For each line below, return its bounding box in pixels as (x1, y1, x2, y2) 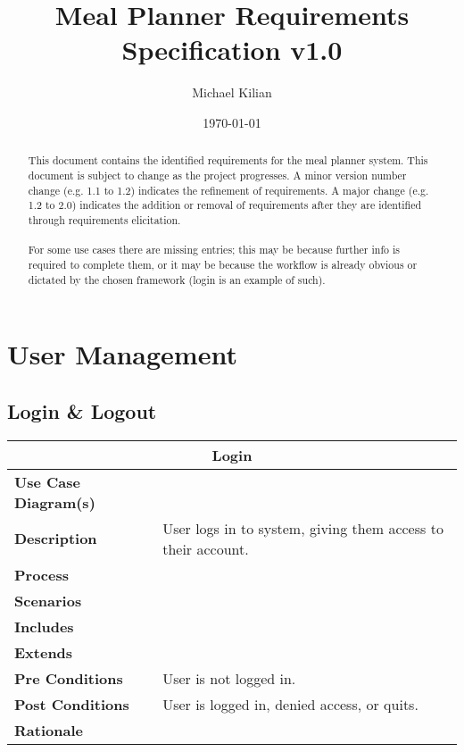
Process (14, 564, 70, 585)
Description (14, 528, 97, 549)
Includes (14, 615, 74, 637)
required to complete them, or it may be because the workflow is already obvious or (28, 256, 418, 272)
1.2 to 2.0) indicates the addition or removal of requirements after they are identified (28, 197, 422, 213)
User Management (7, 336, 237, 372)
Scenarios (14, 589, 82, 611)
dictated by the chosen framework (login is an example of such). (28, 272, 326, 287)
